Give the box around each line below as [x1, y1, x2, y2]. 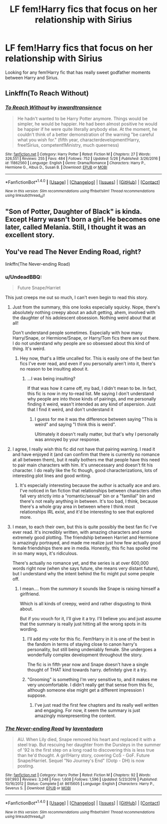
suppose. [27, 693, 47, 699]
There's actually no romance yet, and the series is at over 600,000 [12, 560, 149, 566]
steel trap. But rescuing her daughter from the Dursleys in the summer [17, 742, 162, 748]
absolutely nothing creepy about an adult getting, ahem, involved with [12, 310, 156, 316]
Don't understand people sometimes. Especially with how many [12, 330, 143, 336]
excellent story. [5, 231, 55, 239]
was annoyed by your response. [34, 436, 100, 442]
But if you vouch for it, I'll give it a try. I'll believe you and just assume [19, 616, 162, 622]
